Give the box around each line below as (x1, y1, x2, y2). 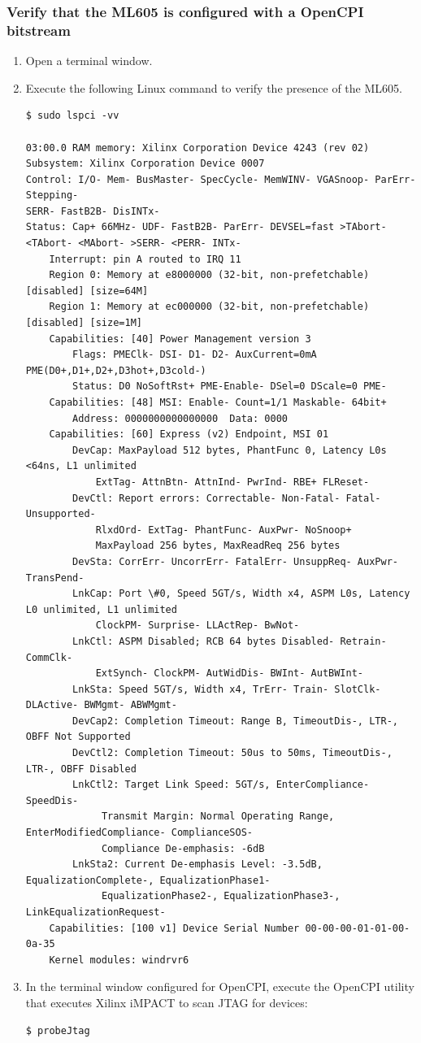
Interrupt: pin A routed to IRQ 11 (49, 253, 241, 265)
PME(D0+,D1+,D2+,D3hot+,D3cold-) (25, 364, 206, 376)
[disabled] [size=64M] (25, 285, 149, 297)
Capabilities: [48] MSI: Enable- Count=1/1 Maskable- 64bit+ (49, 397, 387, 409)
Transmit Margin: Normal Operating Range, (101, 810, 335, 823)
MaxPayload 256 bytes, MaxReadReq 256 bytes (95, 540, 341, 552)
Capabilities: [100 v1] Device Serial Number (49, 922, 300, 934)
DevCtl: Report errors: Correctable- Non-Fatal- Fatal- (72, 492, 381, 504)
